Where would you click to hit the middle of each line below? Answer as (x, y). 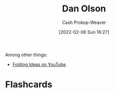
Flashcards (29, 85)
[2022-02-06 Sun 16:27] (84, 32)
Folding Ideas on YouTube (39, 64)
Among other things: (26, 55)
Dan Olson (84, 9)
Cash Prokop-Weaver (84, 22)
